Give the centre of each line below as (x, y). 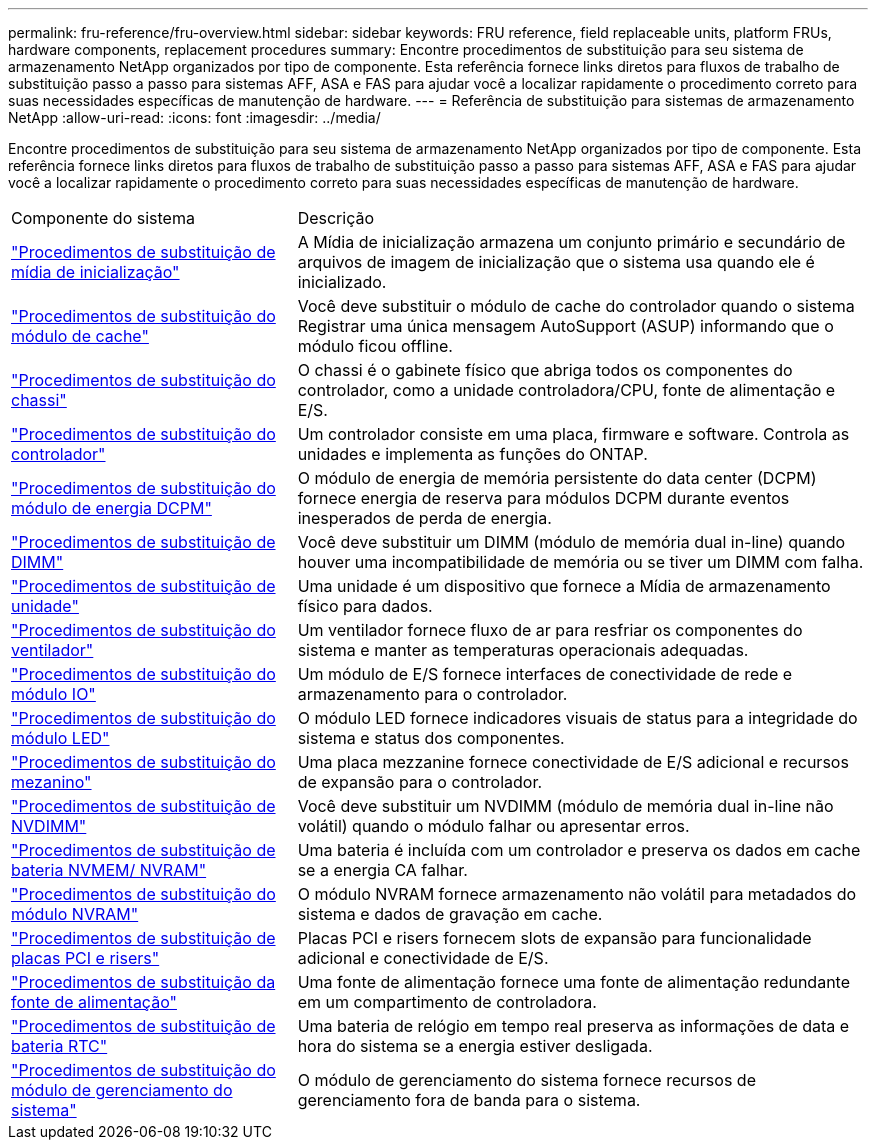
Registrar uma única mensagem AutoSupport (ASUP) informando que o (565, 326)
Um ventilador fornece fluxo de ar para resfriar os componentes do (550, 630)
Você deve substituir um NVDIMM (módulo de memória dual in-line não (565, 806)
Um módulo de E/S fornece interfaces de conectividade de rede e (545, 674)
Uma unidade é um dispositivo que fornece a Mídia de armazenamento (564, 586)
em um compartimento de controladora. (447, 1002)
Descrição (336, 218)
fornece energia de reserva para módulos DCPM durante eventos (543, 498)
